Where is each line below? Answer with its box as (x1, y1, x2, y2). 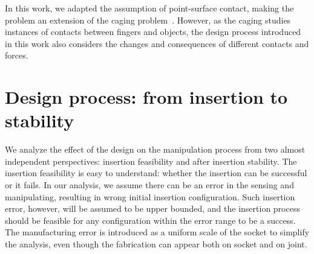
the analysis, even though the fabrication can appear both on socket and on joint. (5, 238, 307, 250)
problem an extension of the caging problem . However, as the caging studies (5, 13, 291, 26)
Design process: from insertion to (5, 84, 288, 109)
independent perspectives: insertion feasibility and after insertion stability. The (5, 154, 297, 167)
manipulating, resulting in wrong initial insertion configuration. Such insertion (5, 190, 295, 203)
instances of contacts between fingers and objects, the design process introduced (5, 25, 301, 38)
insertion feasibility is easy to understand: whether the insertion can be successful (5, 167, 307, 179)
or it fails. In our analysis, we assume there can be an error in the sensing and (5, 179, 294, 191)
